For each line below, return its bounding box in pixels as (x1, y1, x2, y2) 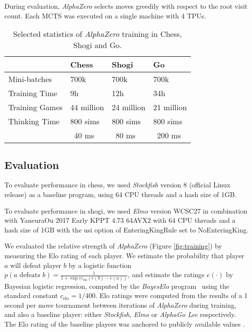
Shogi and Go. (73, 39, 122, 51)
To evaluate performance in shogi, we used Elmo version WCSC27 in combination (4, 205, 248, 216)
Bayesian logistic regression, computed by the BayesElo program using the (4, 281, 229, 291)
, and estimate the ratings (128, 269, 205, 280)
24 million (112, 101, 146, 113)
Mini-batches (8, 73, 52, 85)
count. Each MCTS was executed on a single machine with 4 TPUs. (4, 10, 206, 20)
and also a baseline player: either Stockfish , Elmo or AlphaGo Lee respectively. (4, 309, 236, 319)
